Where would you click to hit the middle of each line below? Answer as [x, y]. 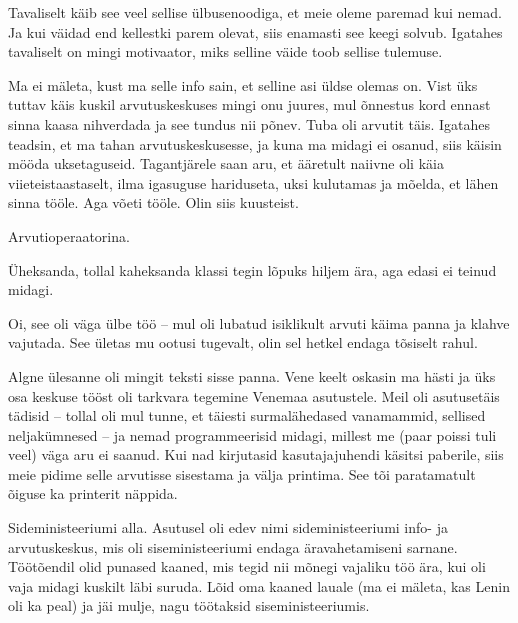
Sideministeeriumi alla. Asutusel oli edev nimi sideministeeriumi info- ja [228, 527]
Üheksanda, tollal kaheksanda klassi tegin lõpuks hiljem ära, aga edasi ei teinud [252, 269]
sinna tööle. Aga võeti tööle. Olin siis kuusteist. [153, 202]
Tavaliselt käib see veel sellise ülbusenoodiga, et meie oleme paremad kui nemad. [255, 12]
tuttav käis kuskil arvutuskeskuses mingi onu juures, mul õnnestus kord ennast [249, 104]
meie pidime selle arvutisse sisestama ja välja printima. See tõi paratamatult [242, 473]
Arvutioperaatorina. [69, 235]
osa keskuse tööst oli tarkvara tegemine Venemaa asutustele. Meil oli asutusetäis [254, 395]
